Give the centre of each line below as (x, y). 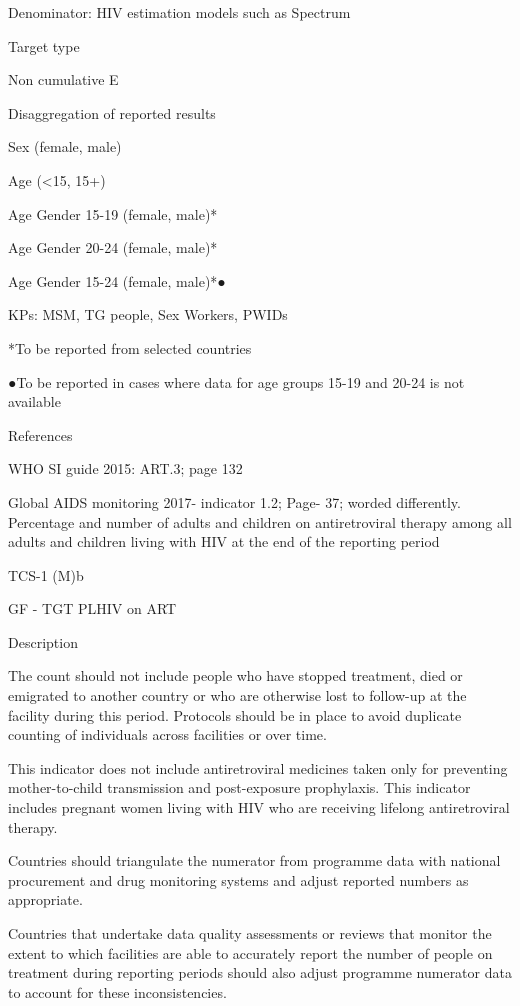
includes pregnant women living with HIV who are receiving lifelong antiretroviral (259, 807)
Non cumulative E (63, 79)
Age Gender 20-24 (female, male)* (113, 247)
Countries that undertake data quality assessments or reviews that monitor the (250, 933)
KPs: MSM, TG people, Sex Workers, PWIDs (148, 314)
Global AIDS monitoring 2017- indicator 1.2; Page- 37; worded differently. (234, 501)
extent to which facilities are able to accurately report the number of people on (250, 952)
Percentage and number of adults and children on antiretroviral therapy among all (260, 521)
